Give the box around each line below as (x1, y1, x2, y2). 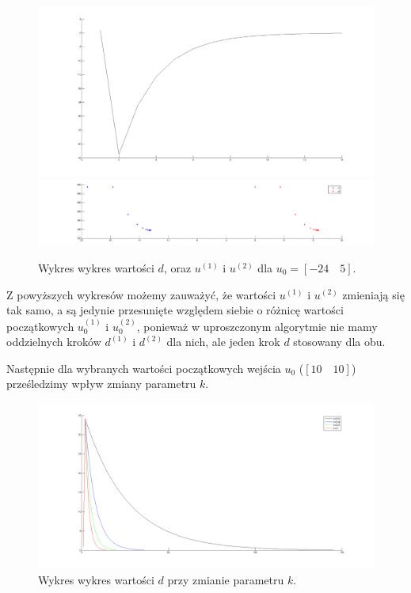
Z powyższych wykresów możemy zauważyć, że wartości (6, 286, 276, 302)
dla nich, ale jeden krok (166, 333, 280, 350)
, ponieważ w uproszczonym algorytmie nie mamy (136, 317, 378, 334)
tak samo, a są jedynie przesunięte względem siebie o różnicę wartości (6, 302, 344, 318)
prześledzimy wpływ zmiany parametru (6, 375, 196, 392)
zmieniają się (342, 286, 405, 302)
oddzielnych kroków (6, 333, 101, 350)
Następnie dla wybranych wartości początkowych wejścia (6, 359, 281, 376)
